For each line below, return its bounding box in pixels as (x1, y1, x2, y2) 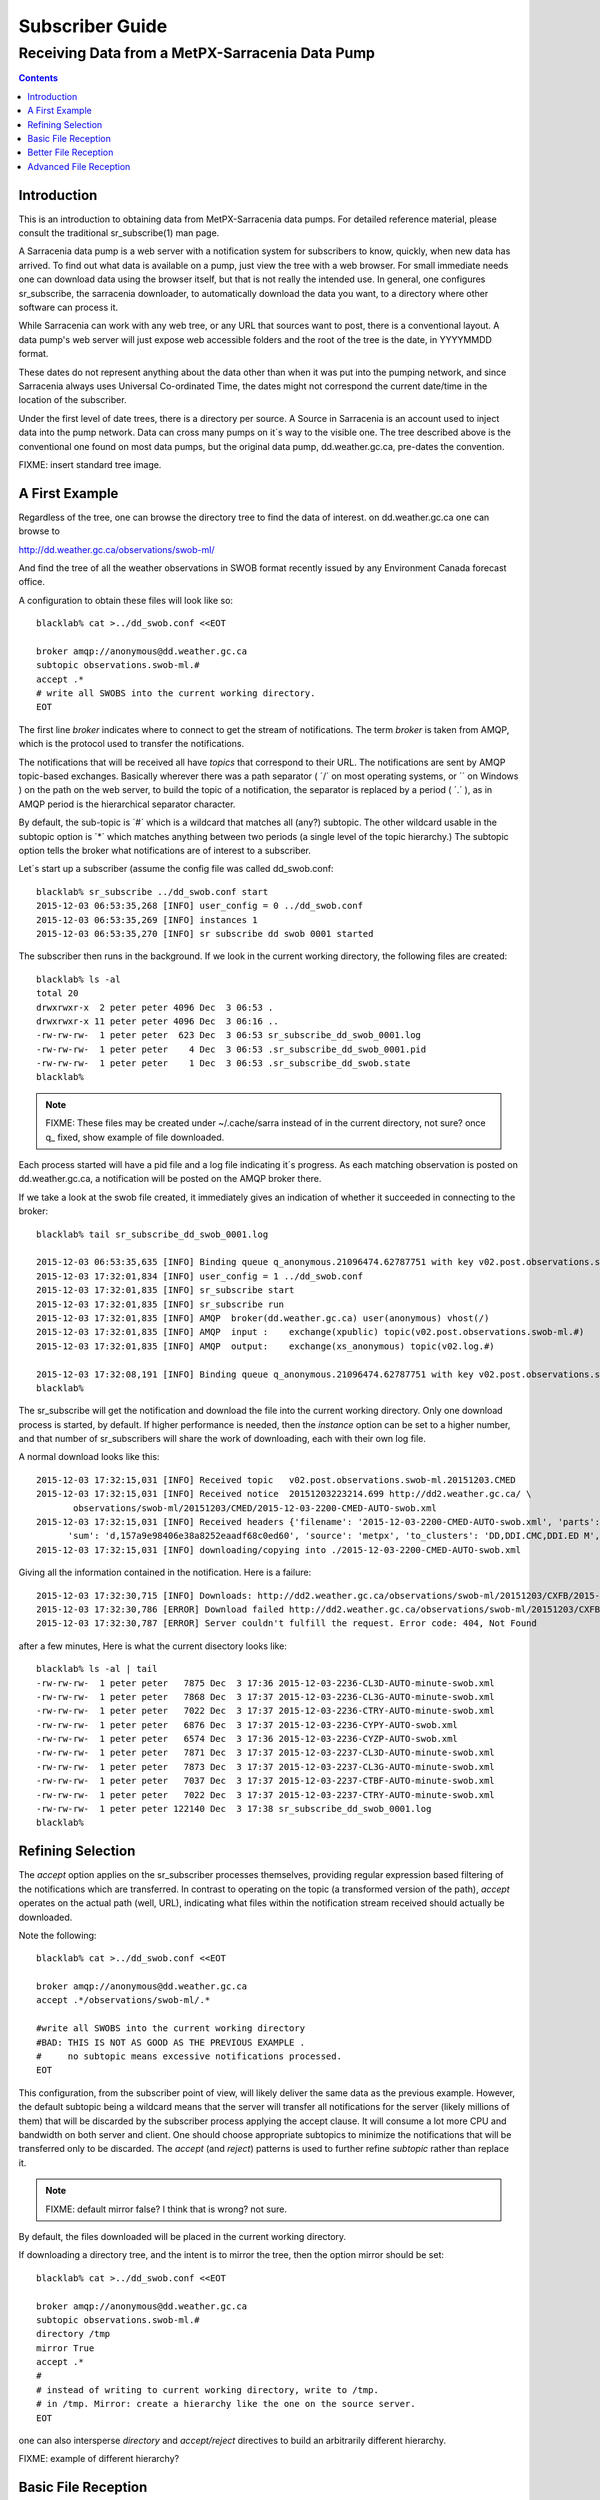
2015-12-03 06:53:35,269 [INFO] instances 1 (36, 914, 259, 925)
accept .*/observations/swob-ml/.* (36, 1995, 211, 2006)
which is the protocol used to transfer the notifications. (18, 738, 245, 750)
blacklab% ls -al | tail (36, 1663, 158, 1675)
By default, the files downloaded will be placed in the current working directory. (18, 2230, 347, 2242)
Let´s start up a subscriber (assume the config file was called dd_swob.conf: (18, 863, 334, 875)
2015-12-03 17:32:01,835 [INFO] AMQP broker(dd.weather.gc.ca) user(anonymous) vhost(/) (36, 1312, 490, 1324)
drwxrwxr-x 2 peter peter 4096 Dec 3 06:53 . (36, 1001, 274, 1013)
